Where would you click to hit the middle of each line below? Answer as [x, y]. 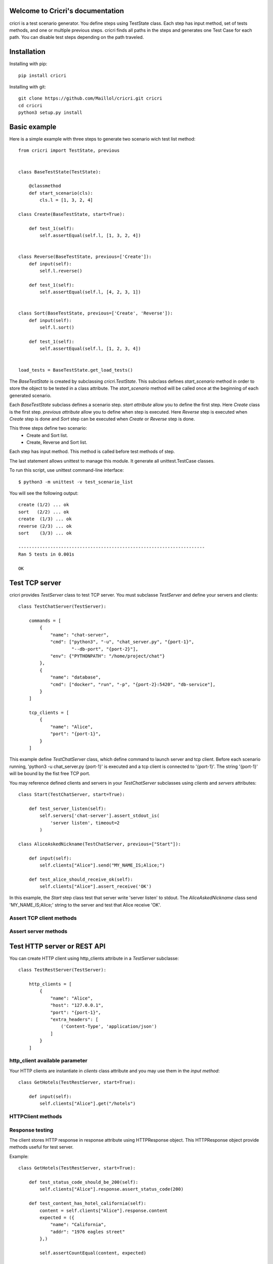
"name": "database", [76, 677]
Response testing [31, 1130]
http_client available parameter [49, 1061]
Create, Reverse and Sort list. [57, 442]
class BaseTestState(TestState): [60, 172]
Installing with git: [28, 86]
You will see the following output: [44, 493]
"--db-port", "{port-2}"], [105, 649]
